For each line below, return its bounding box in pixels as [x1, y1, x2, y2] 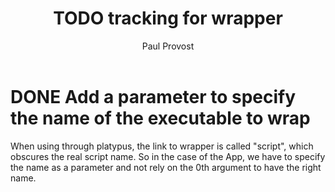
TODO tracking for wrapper [53, 7, 283, 30]
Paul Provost [141, 40, 195, 52]
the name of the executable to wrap [10, 107, 311, 129]
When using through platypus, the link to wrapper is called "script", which [10, 140, 314, 152]
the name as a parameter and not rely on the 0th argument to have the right [10, 161, 322, 173]
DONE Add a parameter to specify [10, 85, 297, 108]
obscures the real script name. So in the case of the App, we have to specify [10, 150, 326, 162]
